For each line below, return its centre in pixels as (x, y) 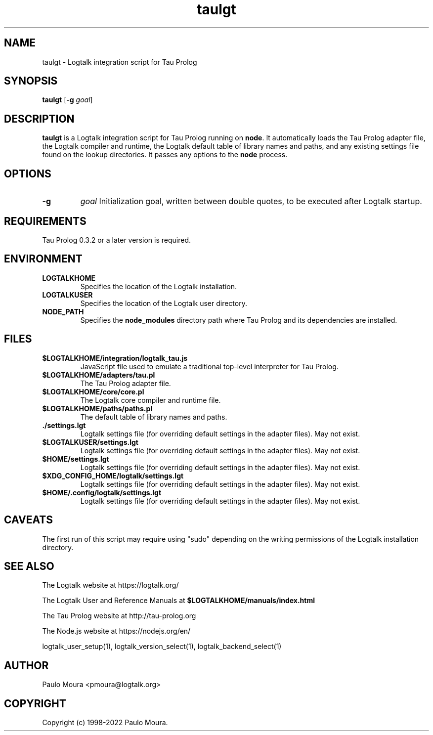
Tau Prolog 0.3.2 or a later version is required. (116, 240)
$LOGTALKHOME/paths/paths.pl (97, 408)
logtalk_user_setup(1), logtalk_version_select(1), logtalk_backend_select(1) (162, 647)
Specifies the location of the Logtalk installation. (159, 286)
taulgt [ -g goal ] (67, 100)
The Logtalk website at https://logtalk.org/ (110, 585)
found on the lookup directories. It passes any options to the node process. (165, 155)
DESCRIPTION (39, 119)
